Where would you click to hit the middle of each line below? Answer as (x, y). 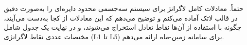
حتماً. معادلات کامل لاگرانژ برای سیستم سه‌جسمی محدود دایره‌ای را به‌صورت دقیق (124, 8)
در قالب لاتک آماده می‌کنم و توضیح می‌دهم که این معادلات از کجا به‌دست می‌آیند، (121, 17)
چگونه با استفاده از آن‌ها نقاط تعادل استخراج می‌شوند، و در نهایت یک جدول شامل (123, 27)
